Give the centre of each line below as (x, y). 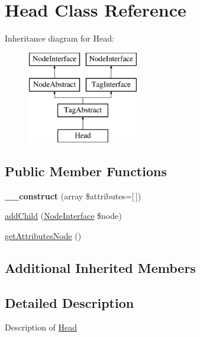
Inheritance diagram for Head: (59, 38)
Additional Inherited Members (100, 267)
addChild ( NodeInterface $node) (63, 216)
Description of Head (41, 327)
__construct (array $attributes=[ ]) (73, 195)
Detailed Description (70, 302)
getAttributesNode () (43, 235)
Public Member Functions (86, 171)
